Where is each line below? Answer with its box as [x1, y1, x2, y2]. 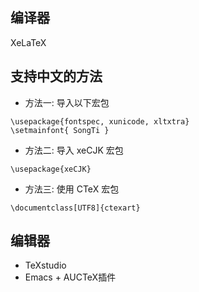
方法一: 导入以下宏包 [24, 96, 110, 108]
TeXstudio [24, 259, 67, 272]
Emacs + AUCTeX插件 [24, 271, 117, 283]
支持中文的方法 [10, 68, 103, 85]
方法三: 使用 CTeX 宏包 [24, 183, 120, 195]
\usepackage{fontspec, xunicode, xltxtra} [10, 116, 190, 127]
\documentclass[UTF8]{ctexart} [10, 203, 141, 213]
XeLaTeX [10, 36, 47, 48]
